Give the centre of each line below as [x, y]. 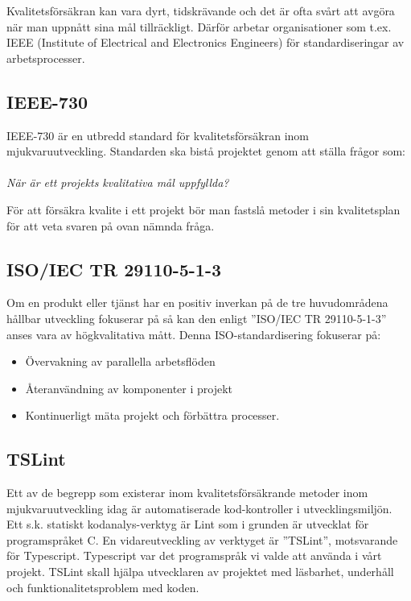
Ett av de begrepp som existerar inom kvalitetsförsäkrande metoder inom [187, 493]
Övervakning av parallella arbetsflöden [120, 361]
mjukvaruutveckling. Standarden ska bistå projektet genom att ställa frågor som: [206, 151]
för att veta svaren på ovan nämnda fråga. [111, 225]
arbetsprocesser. [46, 58]
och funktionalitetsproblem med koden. [103, 587]
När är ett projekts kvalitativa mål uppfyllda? [118, 182]
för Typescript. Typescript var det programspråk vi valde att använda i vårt [194, 555]
